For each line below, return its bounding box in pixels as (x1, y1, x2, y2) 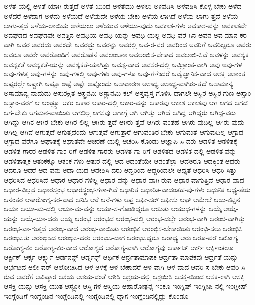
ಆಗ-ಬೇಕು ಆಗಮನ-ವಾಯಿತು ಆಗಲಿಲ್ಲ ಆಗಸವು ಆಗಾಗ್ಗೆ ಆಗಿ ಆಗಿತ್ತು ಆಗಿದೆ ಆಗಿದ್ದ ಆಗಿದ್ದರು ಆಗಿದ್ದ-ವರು (4, 107, 236, 117)
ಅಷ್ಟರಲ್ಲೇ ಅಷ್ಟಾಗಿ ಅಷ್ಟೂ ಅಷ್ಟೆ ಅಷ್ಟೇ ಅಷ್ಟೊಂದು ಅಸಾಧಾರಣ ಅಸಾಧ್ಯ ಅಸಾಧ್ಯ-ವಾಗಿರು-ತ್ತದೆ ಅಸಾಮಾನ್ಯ (4, 78, 234, 88)
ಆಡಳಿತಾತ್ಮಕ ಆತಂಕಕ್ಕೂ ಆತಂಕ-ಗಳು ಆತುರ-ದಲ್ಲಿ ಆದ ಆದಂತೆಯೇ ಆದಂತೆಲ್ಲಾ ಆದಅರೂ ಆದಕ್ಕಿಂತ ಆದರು (4, 155, 240, 166)
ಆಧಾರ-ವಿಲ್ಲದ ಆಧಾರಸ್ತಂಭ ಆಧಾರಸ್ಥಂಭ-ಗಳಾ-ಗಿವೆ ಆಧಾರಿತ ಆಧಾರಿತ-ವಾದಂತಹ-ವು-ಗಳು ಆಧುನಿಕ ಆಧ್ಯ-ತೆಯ (4, 184, 251, 195)
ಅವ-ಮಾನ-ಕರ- (213, 30, 249, 40)
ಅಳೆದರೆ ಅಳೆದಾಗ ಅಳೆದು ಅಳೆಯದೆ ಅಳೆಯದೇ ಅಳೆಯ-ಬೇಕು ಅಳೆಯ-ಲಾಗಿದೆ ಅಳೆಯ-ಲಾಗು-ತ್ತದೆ (4, 10, 220, 21)
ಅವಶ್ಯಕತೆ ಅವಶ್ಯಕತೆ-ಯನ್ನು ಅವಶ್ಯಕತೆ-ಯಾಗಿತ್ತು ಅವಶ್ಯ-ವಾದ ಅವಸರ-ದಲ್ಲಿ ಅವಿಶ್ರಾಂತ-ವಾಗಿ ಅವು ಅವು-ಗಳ (4, 59, 242, 69)
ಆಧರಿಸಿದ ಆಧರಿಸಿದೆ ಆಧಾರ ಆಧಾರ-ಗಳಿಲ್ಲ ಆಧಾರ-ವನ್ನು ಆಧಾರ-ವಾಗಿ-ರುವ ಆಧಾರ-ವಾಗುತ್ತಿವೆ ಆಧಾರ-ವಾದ (4, 174, 244, 185)
